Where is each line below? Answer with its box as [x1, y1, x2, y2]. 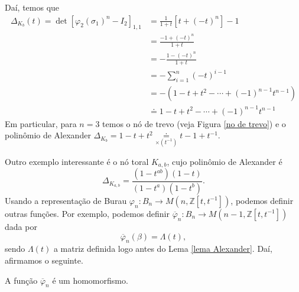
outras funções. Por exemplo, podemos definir [5, 207, 170, 219]
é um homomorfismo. [52, 274, 128, 286]
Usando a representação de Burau [5, 194, 127, 206]
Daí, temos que [5, 1, 60, 13]
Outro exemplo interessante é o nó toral [5, 155, 149, 167]
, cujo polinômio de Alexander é [167, 155, 282, 167]
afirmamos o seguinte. [5, 254, 83, 266]
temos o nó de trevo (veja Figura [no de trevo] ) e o [102, 117, 286, 129]
